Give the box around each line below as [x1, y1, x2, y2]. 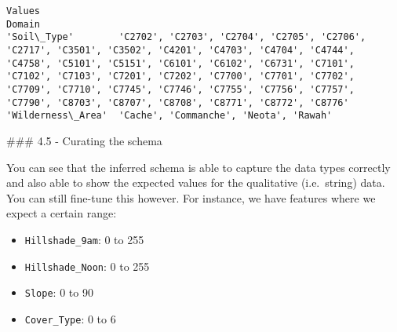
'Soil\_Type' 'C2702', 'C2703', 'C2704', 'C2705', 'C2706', [6, 31, 366, 43]
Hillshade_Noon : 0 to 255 [24, 257, 150, 274]
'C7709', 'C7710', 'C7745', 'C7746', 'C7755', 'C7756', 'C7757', [6, 83, 355, 95]
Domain [6, 18, 40, 30]
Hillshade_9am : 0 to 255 [24, 231, 144, 247]
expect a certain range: [6, 205, 117, 221]
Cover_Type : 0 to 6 [24, 310, 116, 327]
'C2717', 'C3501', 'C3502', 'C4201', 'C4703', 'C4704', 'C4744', [6, 44, 355, 56]
